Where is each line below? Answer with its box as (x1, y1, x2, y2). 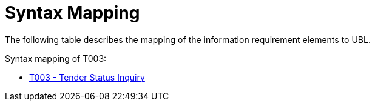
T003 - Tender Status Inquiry (29, 71, 145, 82)
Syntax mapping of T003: (5, 53, 107, 64)
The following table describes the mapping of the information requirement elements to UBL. (5, 34, 371, 45)
